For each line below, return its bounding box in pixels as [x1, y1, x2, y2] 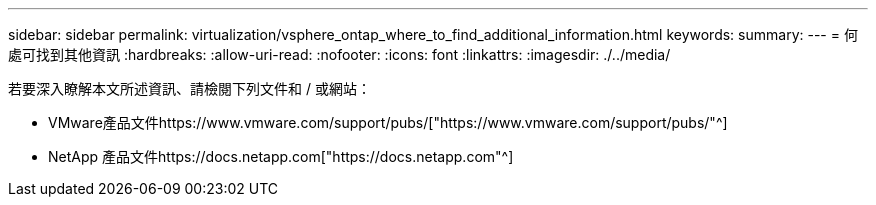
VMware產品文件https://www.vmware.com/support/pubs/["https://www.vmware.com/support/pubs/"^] [48, 114, 728, 131]
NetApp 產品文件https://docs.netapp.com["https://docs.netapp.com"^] [48, 148, 514, 165]
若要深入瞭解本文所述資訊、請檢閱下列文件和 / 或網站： [8, 80, 371, 97]
